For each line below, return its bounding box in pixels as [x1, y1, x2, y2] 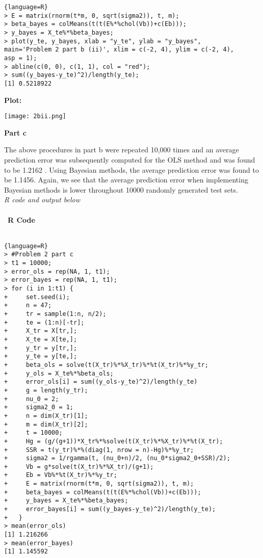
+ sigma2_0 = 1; [4, 404, 74, 411]
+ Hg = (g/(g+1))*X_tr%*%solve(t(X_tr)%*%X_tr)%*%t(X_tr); [4, 437, 223, 445]
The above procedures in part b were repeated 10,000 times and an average [4, 144, 239, 155]
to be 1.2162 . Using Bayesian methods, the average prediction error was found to [4, 164, 259, 175]
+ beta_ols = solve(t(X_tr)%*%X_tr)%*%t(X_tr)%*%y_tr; [4, 361, 208, 368]
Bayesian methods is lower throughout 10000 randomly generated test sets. [4, 184, 238, 195]
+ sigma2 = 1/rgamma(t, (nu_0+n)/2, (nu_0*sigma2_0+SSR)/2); [4, 455, 230, 462]
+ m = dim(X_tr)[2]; [4, 420, 88, 428]
